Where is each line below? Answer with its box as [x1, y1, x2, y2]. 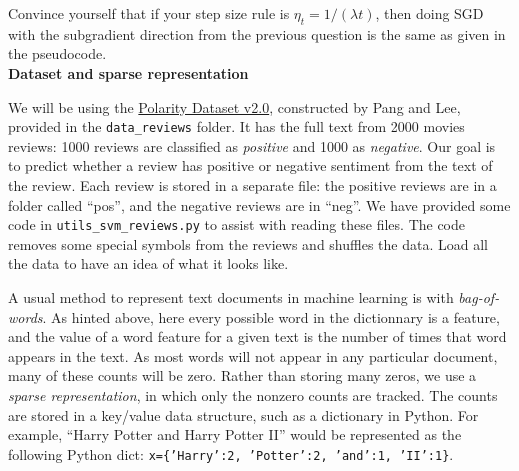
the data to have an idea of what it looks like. [8, 253, 289, 274]
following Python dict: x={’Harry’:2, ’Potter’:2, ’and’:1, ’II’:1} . [8, 443, 454, 464]
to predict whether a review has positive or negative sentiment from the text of [8, 155, 493, 176]
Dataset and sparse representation [8, 62, 249, 83]
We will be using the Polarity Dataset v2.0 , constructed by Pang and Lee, [8, 96, 461, 117]
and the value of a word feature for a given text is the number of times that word [8, 326, 507, 347]
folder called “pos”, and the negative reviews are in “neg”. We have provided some [8, 194, 511, 215]
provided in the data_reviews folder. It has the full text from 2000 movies [8, 116, 465, 137]
